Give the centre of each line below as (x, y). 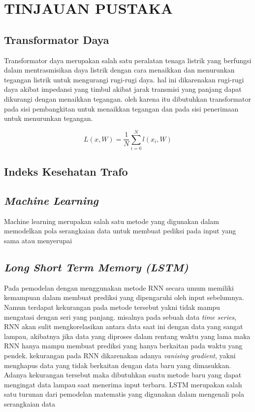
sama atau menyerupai (38, 241)
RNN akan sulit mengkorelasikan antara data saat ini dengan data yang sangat (124, 326)
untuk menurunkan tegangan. (48, 118)
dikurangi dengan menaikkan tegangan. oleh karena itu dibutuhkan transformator (128, 98)
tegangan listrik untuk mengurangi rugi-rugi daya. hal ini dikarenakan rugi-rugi (124, 79)
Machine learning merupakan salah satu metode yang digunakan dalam (112, 221)
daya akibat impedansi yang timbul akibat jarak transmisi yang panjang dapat (123, 89)
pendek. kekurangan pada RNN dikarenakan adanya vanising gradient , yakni (120, 355)
